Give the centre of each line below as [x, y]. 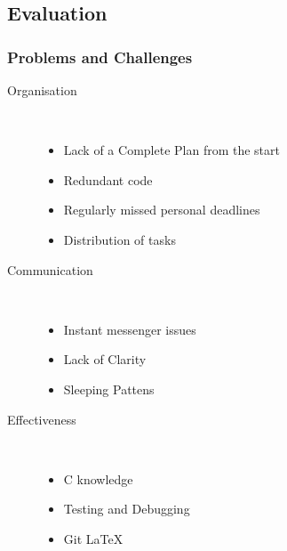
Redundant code [108, 179]
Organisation [42, 90]
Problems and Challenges [100, 57]
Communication [50, 269]
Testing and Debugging [127, 509]
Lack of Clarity [105, 359]
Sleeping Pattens [109, 389]
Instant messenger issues [130, 329]
